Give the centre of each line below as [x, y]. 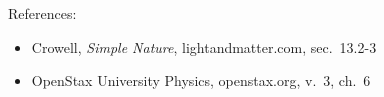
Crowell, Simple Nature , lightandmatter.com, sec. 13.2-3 [204, 46]
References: [42, 13]
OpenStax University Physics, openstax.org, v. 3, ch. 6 [201, 80]
